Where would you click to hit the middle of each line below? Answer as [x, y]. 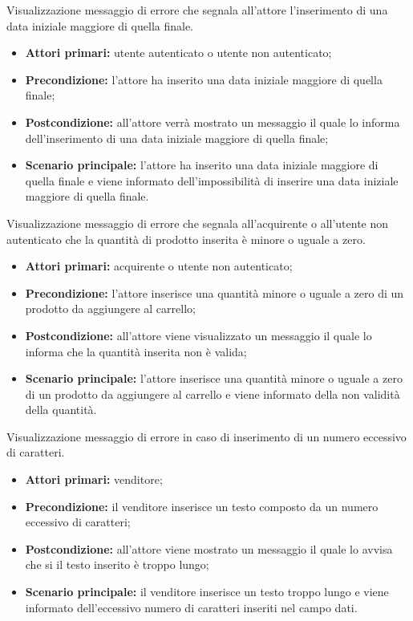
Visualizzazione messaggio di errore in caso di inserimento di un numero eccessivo [206, 436]
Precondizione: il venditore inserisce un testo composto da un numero [202, 506]
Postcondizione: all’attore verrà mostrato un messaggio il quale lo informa [213, 122]
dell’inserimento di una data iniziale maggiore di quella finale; [177, 138]
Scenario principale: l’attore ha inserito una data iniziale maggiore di [202, 165]
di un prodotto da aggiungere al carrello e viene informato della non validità [213, 394]
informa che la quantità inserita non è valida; [136, 351]
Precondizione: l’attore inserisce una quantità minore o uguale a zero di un [215, 292]
